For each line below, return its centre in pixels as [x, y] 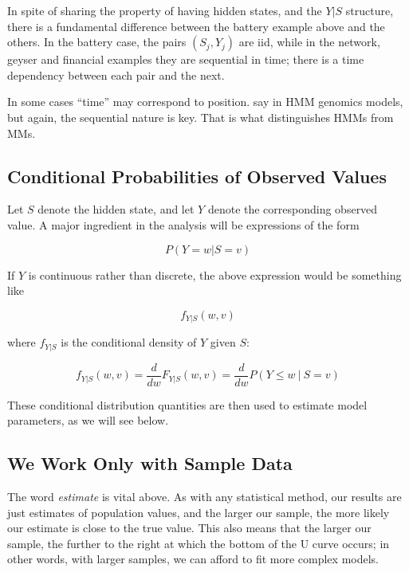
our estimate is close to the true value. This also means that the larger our [189, 528]
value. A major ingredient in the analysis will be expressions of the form [183, 224]
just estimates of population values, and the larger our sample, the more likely [199, 512]
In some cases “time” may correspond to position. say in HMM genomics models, [205, 102]
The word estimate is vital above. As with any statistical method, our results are [204, 497]
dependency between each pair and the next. [116, 74]
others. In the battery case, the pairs [97, 42]
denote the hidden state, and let [116, 209]
